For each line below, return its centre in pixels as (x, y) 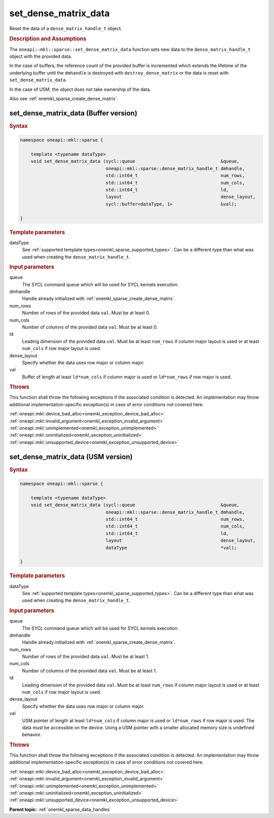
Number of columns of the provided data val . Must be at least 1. (90, 671)
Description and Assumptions (48, 39)
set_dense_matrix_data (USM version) (71, 457)
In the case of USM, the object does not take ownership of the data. (80, 89)
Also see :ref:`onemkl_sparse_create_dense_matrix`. (64, 99)
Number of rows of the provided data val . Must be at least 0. (86, 313)
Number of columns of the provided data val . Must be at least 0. (90, 327)
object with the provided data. (41, 56)
